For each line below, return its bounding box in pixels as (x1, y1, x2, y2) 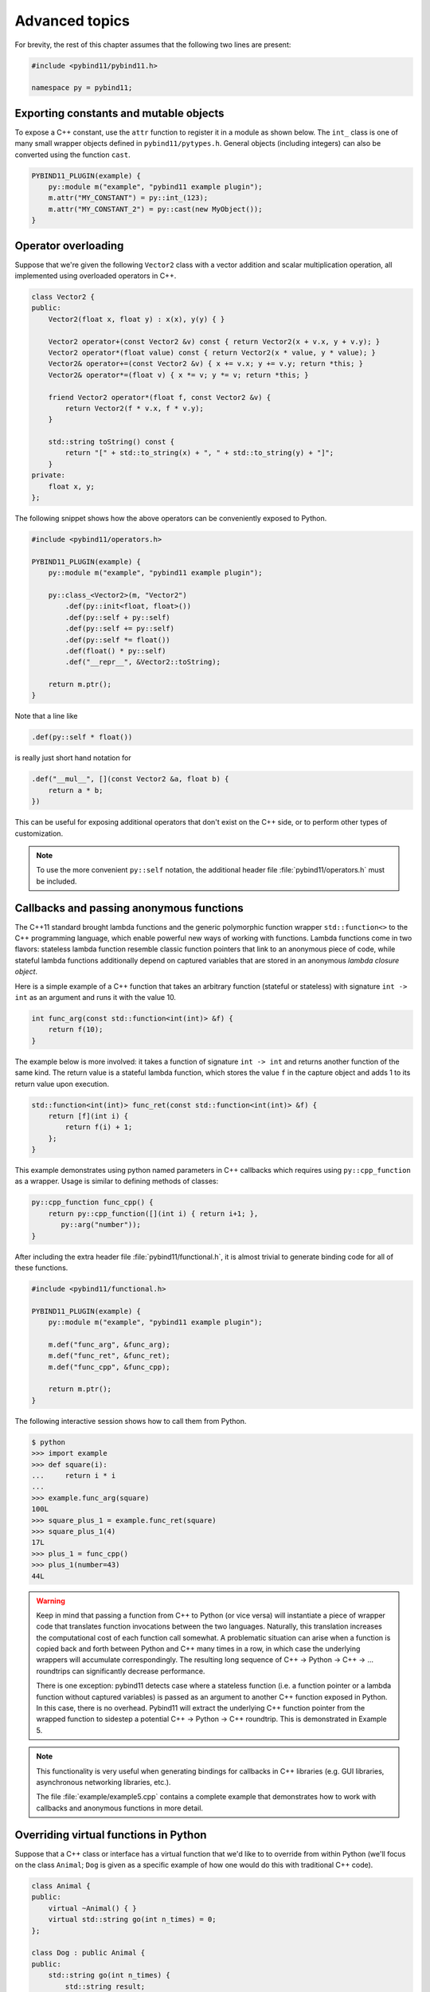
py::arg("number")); (61, 1220, 141, 1229)
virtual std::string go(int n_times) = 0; (48, 1915, 217, 1924)
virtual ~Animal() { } (48, 1904, 137, 1912)
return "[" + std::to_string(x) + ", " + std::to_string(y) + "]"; (64, 449, 334, 457)
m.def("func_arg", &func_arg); (48, 1339, 170, 1349)
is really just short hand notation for (14, 753, 131, 763)
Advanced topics (14, 12, 131, 29)
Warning (36, 1596, 65, 1606)
